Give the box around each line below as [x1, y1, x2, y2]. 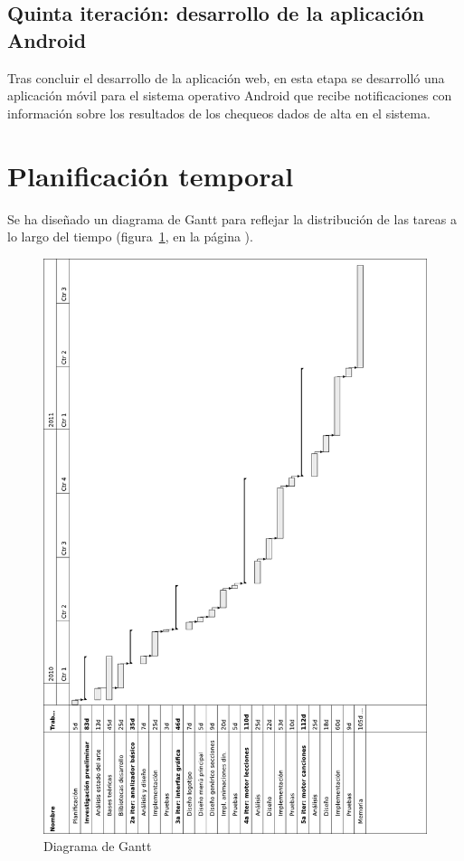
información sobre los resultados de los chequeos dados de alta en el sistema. [7, 103, 431, 122]
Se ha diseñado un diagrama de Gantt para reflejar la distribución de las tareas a [7, 209, 457, 228]
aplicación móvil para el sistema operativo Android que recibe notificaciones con [7, 86, 452, 105]
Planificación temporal [7, 156, 294, 194]
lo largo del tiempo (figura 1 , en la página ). [7, 227, 253, 246]
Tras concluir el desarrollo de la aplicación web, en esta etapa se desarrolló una [7, 68, 445, 87]
